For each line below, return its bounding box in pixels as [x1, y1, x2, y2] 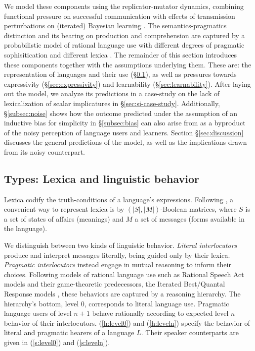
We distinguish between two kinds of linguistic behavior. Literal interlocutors [4, 240, 237, 250]
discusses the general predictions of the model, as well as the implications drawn [4, 137, 247, 147]
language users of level [4, 308, 72, 318]
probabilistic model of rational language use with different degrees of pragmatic [4, 40, 245, 50]
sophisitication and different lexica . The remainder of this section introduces [4, 49, 237, 59]
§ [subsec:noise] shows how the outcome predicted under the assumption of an [4, 108, 238, 118]
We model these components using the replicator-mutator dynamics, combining [4, 1, 244, 11]
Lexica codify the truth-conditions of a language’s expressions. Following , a [4, 194, 234, 204]
